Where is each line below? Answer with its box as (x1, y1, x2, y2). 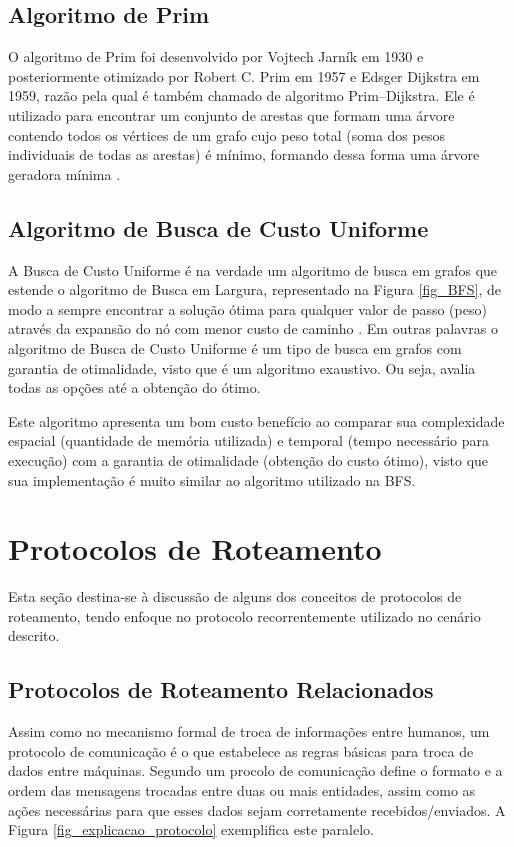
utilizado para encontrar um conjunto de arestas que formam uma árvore (8, 104, 455, 125)
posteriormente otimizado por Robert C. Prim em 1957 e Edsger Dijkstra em (8, 65, 480, 86)
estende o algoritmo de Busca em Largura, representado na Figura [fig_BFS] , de (8, 279, 501, 300)
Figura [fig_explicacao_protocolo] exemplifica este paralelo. (8, 819, 374, 840)
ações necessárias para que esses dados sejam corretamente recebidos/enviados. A (8, 799, 506, 820)
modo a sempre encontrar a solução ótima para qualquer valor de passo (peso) (8, 298, 487, 319)
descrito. (8, 625, 60, 646)
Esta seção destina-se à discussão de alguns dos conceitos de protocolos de (8, 586, 462, 607)
